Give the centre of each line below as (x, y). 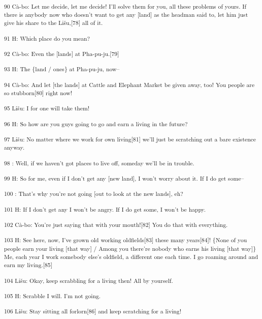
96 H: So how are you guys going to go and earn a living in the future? (96, 123)
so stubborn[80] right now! (38, 93)
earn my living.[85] (28, 265)
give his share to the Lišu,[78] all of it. (54, 23)
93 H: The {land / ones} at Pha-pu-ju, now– (62, 69)
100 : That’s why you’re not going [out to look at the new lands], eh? (94, 194)
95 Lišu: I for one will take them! (47, 108)
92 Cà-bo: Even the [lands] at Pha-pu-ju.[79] (62, 54)
